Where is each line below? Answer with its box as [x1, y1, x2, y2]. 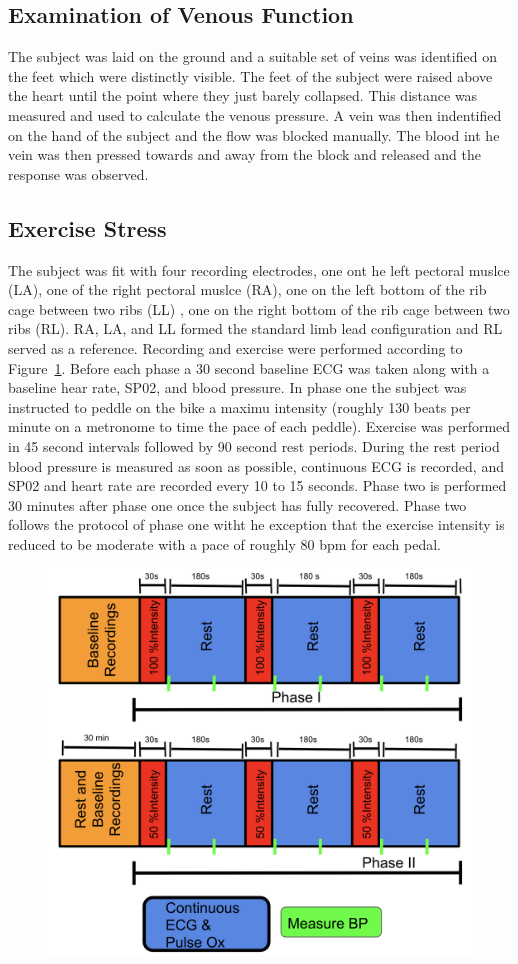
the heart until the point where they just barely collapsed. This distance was [8, 85, 478, 106]
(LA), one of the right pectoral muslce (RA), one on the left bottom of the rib [8, 279, 487, 300]
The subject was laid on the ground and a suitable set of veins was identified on [8, 46, 497, 67]
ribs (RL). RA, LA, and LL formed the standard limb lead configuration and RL [8, 318, 503, 339]
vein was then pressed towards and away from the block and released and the [8, 144, 482, 165]
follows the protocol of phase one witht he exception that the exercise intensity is [8, 514, 505, 535]
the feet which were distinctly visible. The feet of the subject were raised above [8, 65, 493, 86]
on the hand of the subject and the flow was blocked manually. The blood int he [8, 124, 500, 145]
